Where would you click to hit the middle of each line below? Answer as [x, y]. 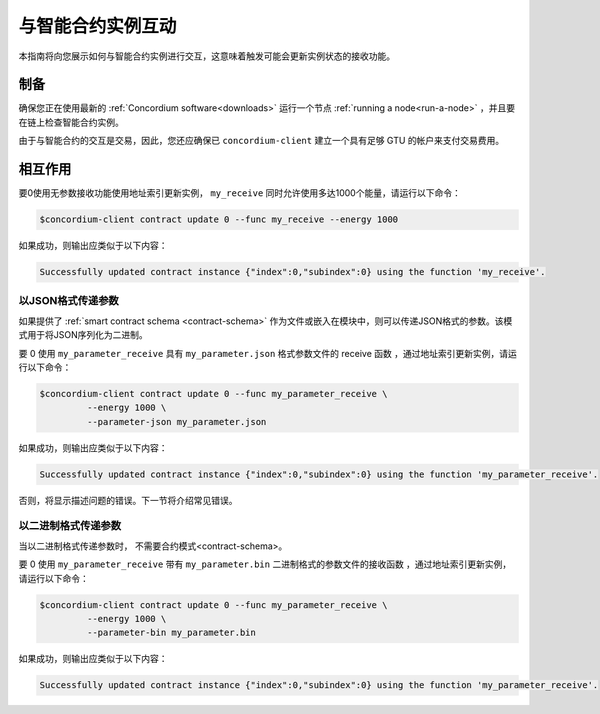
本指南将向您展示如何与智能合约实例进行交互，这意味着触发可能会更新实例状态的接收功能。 [206, 56]
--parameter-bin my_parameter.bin [171, 633]
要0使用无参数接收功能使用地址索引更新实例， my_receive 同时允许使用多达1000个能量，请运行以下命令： [240, 193]
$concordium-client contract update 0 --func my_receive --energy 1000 [219, 219]
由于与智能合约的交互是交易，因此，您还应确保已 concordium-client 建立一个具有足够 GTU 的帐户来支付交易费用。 [261, 141]
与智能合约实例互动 [97, 26]
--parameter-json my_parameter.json [176, 421]
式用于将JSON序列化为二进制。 [83, 335]
